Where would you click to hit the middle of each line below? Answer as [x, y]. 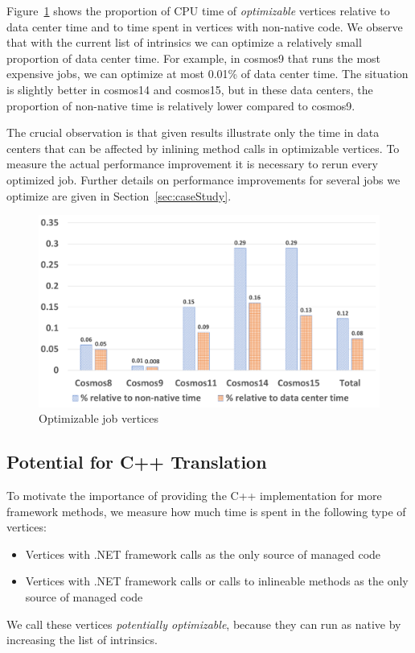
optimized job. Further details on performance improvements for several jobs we [203, 179]
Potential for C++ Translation [137, 462]
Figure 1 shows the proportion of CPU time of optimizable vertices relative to [198, 10]
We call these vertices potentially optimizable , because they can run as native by [204, 624]
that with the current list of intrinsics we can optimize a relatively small [184, 42]
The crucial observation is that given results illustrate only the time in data [193, 132]
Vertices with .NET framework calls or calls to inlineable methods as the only [217, 581]
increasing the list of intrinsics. [82, 640]
